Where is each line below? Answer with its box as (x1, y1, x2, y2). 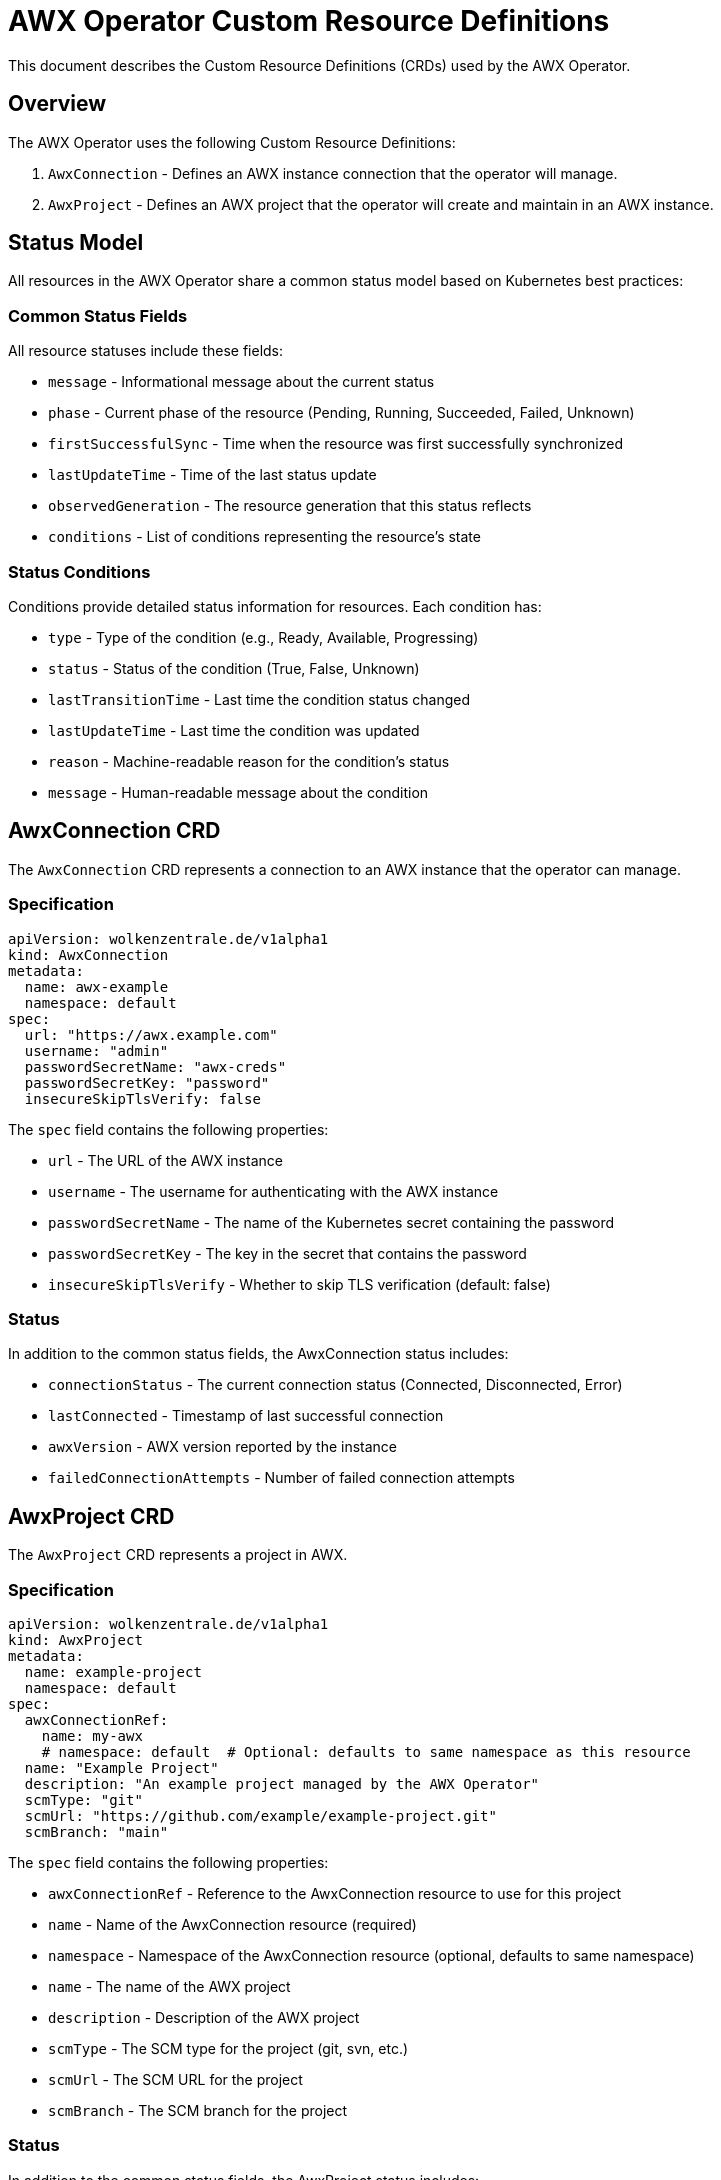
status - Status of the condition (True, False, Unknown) (48, 659, 420, 677)
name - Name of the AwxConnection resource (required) (48, 1915, 417, 1933)
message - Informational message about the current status (48, 373, 435, 391)
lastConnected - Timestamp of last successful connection (48, 1407, 444, 1425)
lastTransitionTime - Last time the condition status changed (48, 690, 471, 708)
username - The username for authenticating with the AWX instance (48, 1182, 499, 1200)
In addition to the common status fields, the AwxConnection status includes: (8, 1345, 509, 1363)
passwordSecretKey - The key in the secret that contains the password (48, 1244, 527, 1262)
